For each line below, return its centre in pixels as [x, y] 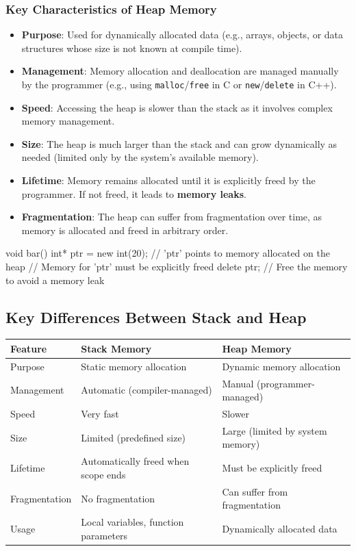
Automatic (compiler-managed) [147, 390]
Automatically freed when [135, 461]
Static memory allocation [134, 366]
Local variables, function [132, 522]
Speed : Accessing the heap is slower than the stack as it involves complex [177, 107]
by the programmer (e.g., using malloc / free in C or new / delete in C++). [179, 84]
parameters [104, 535]
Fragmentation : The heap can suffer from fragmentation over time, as [172, 217]
